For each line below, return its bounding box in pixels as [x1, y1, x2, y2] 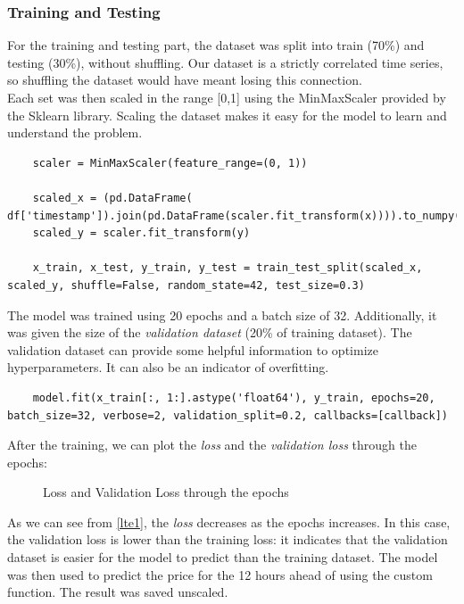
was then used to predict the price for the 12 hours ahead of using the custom [7, 565, 433, 583]
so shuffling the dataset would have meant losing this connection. [7, 70, 362, 89]
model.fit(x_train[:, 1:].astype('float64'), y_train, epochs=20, [32, 391, 435, 404]
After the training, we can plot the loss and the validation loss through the [7, 435, 417, 454]
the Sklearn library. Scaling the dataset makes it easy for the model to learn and [7, 105, 447, 124]
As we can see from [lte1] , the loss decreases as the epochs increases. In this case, [7, 512, 451, 531]
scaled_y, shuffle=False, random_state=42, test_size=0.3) [7, 278, 365, 292]
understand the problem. [7, 123, 143, 142]
